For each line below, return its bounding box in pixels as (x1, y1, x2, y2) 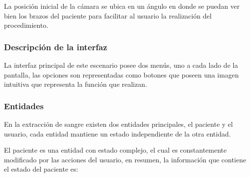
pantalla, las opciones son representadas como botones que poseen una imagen (4, 69, 239, 79)
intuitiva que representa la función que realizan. (4, 79, 147, 89)
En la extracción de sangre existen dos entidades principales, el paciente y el (4, 119, 233, 129)
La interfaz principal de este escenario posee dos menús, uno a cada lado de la (4, 60, 238, 70)
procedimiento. (4, 20, 49, 30)
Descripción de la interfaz (4, 40, 107, 53)
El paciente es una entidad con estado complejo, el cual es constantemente (4, 145, 227, 155)
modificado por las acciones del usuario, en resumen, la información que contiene (4, 154, 246, 164)
